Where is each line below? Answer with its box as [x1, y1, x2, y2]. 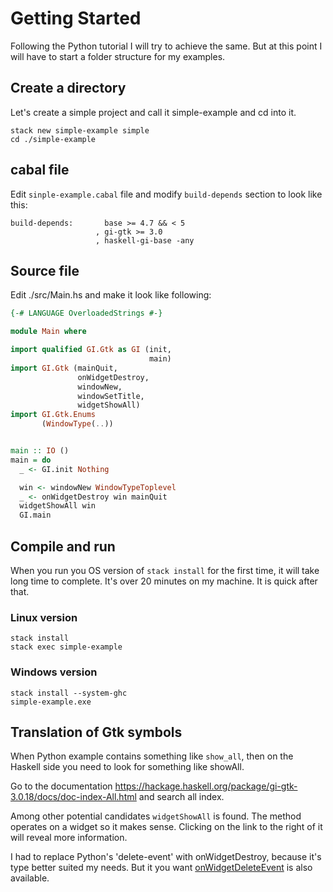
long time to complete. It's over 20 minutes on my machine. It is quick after [10, 575, 318, 587]
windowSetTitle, [77, 391, 145, 401]
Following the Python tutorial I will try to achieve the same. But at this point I [10, 40, 323, 52]
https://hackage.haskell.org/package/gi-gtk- [114, 780, 298, 792]
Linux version [10, 610, 78, 624]
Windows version [10, 665, 98, 679]
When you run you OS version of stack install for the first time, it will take [10, 564, 320, 576]
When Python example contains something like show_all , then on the [10, 750, 294, 762]
